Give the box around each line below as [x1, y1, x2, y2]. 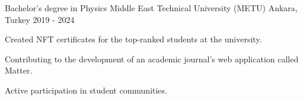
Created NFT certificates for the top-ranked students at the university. [5, 33, 262, 45]
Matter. [5, 64, 33, 76]
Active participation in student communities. [5, 84, 167, 96]
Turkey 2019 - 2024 [5, 13, 75, 25]
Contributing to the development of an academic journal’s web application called [5, 52, 299, 65]
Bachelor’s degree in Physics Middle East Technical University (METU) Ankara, [5, 2, 298, 14]
